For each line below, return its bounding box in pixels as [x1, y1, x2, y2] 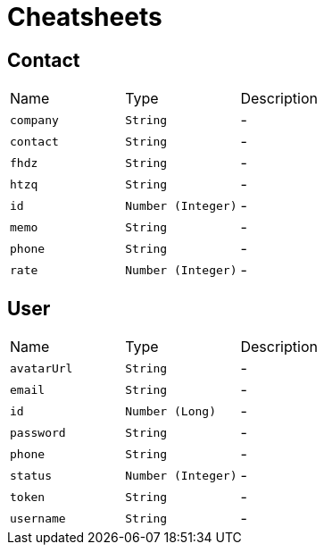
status [10, 468, 52, 482]
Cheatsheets [7, 2, 162, 32]
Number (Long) [125, 404, 216, 418]
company [10, 113, 59, 127]
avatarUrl [10, 361, 73, 375]
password [10, 425, 66, 439]
